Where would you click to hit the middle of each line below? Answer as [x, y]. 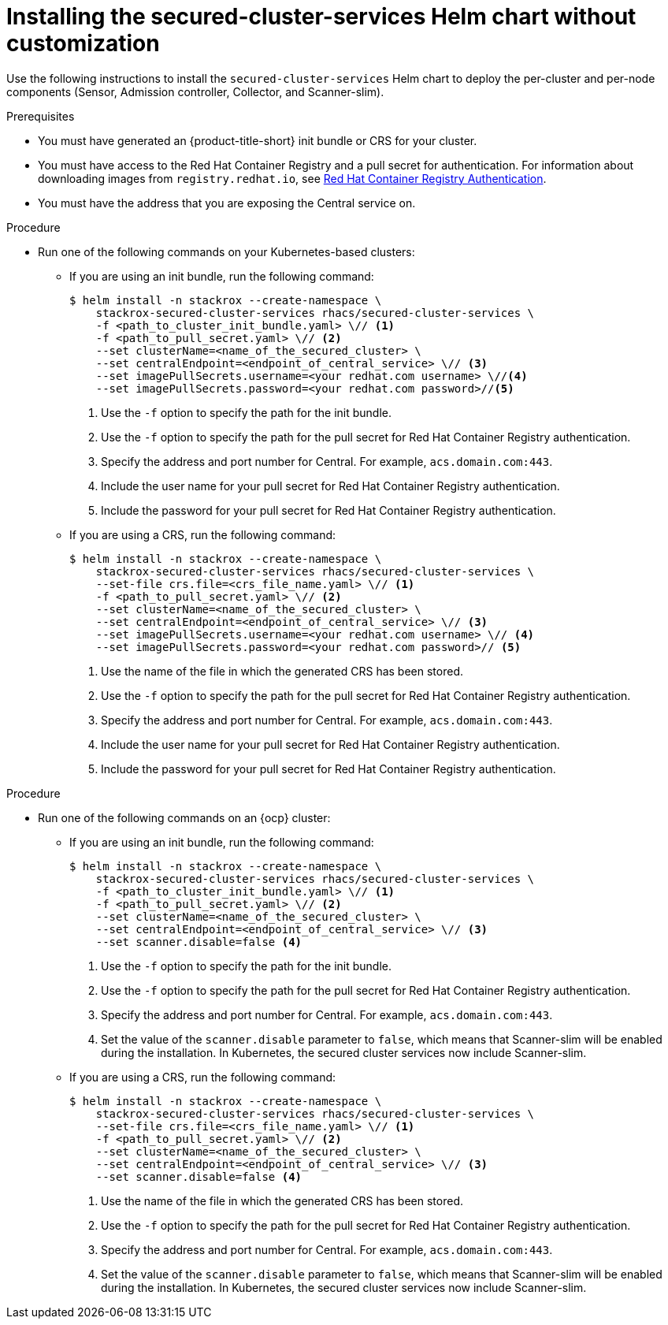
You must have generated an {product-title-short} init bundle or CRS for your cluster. [258, 140]
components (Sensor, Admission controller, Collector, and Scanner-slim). [195, 91]
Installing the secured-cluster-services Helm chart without [321, 17]
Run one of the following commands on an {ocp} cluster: [184, 817]
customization [83, 43]
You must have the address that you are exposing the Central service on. [227, 203]
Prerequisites [41, 116]
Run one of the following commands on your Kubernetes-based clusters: [226, 251]
